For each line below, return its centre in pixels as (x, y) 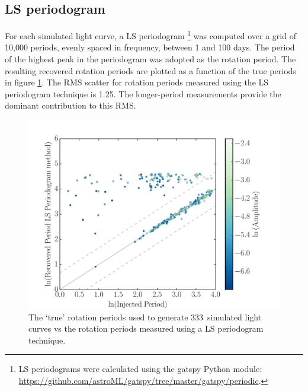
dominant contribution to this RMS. (70, 105)
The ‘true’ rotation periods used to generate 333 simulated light (145, 317)
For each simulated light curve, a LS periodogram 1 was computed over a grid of (150, 35)
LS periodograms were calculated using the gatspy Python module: (140, 369)
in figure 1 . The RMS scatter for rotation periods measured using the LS (137, 82)
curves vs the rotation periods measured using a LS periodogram (146, 328)
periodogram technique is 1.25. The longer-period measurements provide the (143, 93)
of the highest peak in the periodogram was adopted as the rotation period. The (150, 59)
